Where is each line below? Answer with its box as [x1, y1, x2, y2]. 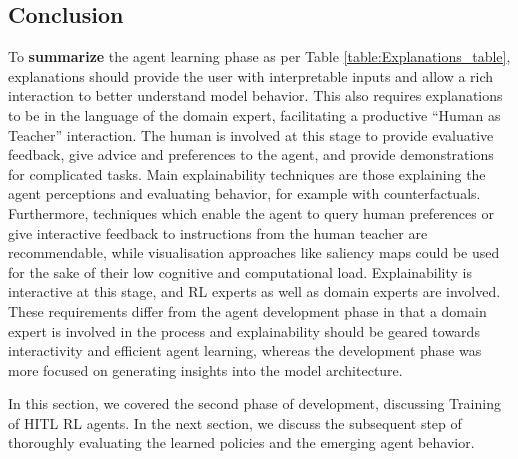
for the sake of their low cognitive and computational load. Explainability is [8, 261, 473, 282]
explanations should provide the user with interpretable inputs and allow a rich [8, 65, 494, 86]
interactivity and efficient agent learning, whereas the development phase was [8, 340, 482, 361]
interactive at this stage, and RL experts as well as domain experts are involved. [8, 281, 501, 302]
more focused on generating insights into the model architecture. [8, 359, 403, 380]
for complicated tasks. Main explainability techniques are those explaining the [8, 163, 486, 184]
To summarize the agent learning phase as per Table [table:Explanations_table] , [8, 46, 511, 67]
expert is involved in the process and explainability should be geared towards [8, 320, 480, 341]
